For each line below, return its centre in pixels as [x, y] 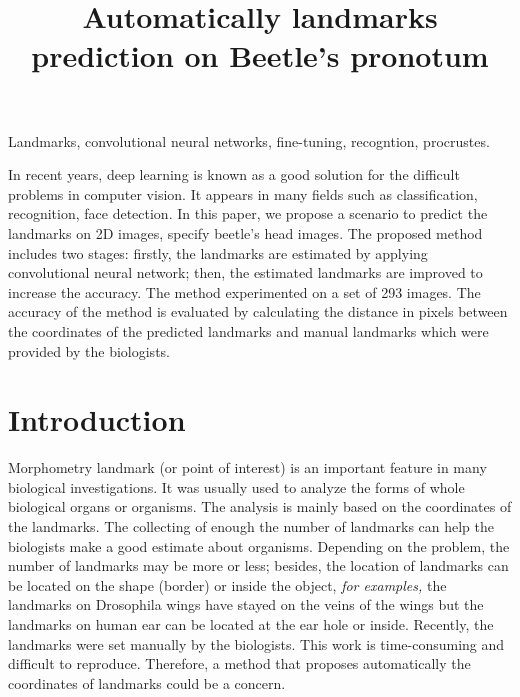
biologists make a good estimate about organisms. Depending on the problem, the [259, 545]
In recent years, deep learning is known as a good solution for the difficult [234, 174]
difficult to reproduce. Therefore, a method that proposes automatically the [239, 663]
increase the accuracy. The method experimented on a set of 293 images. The [244, 291]
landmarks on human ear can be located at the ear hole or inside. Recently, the [251, 623]
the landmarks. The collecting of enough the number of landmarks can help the [251, 526]
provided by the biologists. [89, 350]
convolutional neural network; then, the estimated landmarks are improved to [245, 272]
